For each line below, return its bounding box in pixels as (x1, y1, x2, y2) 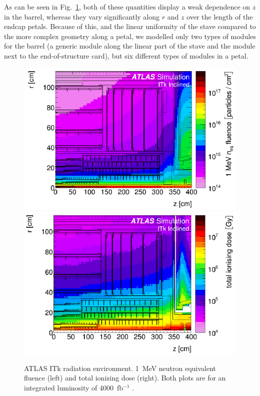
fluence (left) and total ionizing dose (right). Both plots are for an (24, 372, 226, 383)
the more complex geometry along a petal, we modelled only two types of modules (4, 31, 256, 41)
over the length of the (186, 11, 253, 22)
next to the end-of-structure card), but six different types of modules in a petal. (4, 50, 248, 61)
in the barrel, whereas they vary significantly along (4, 11, 160, 22)
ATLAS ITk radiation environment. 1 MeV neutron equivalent (24, 362, 216, 373)
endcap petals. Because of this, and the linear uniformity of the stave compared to (4, 21, 256, 32)
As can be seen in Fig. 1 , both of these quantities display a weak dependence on (4, 2, 250, 12)
